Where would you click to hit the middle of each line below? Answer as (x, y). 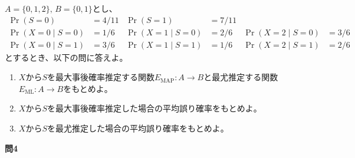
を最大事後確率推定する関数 (101, 77)
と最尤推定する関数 (241, 77)
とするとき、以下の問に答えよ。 (66, 57)
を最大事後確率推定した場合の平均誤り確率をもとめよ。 (154, 108)
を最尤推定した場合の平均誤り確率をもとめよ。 (138, 128)
